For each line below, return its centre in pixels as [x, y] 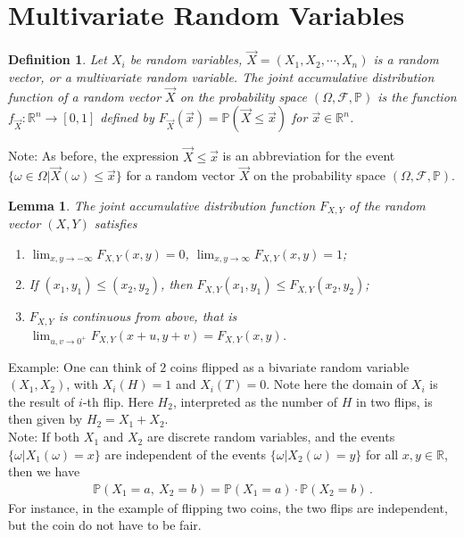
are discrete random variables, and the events [271, 437]
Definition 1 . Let [58, 59]
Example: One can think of [82, 366]
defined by [127, 117]
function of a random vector [85, 96]
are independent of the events [185, 454]
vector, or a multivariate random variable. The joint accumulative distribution [221, 76]
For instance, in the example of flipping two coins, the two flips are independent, [228, 507]
